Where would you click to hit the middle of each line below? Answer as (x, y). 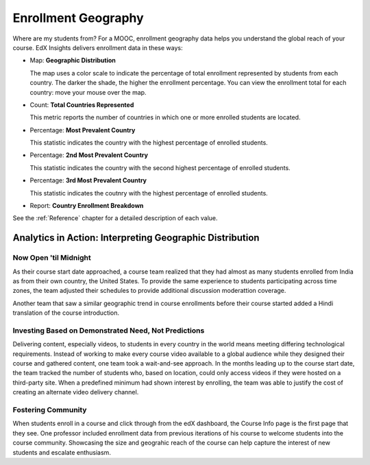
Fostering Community (50, 409)
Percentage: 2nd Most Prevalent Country (89, 155)
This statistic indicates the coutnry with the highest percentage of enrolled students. (149, 193)
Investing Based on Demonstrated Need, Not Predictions (109, 331)
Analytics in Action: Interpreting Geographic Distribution (136, 238)
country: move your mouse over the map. (88, 92)
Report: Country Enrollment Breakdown (87, 206)
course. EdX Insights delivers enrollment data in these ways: (98, 47)
